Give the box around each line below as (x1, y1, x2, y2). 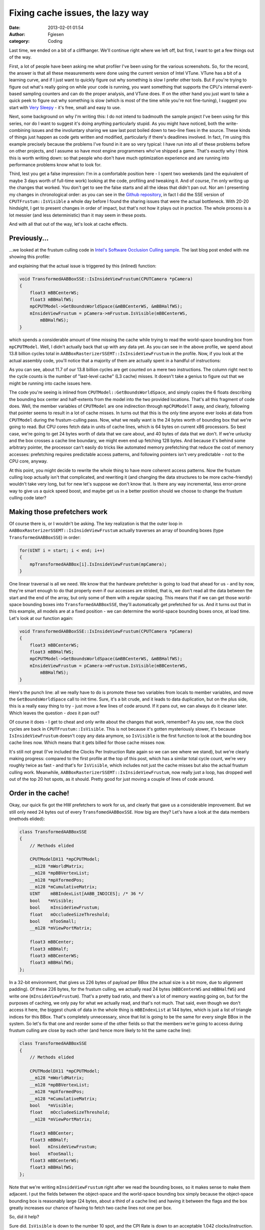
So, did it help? (9, 1214, 39, 1220)
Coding (48, 38, 63, 44)
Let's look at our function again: (9, 615, 74, 621)
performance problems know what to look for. (9, 161, 102, 167)
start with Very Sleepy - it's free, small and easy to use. (9, 104, 121, 110)
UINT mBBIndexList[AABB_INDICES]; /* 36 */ (29, 891, 144, 896)
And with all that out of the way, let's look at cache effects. (9, 221, 128, 227)
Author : (9, 31, 26, 37)
